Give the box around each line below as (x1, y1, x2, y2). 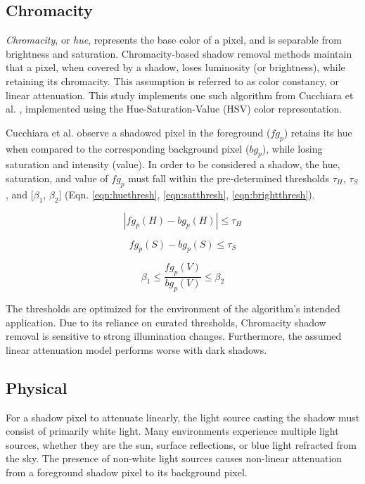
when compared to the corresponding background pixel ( (6, 141, 250, 155)
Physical (6, 376, 68, 398)
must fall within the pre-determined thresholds (128, 170, 330, 185)
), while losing (262, 141, 323, 155)
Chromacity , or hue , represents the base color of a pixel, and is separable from (6, 32, 342, 47)
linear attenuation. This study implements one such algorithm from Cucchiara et (6, 87, 354, 102)
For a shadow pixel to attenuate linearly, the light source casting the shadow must (6, 409, 360, 424)
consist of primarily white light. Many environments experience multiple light (6, 423, 339, 438)
